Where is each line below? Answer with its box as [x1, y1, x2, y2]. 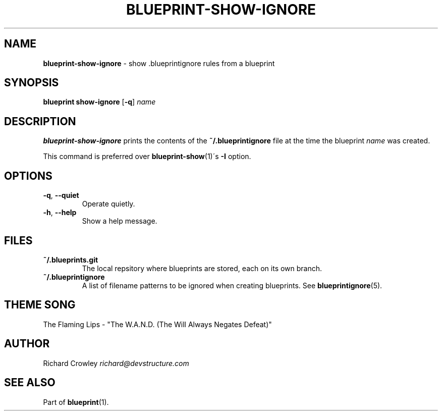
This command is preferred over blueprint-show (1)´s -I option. [43, 152, 251, 161]
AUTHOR [4, 337, 50, 350]
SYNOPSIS [4, 76, 59, 89]
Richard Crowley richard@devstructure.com [43, 358, 189, 368]
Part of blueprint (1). [43, 397, 109, 406]
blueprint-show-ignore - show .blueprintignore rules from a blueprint [43, 59, 275, 68]
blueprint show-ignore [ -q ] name [43, 97, 156, 107]
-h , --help [43, 208, 77, 217]
